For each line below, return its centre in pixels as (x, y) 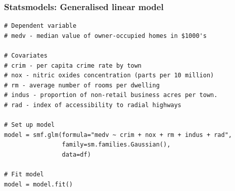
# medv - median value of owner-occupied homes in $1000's (105, 36)
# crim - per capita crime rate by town (73, 65)
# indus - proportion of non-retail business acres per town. (111, 95)
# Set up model (30, 125)
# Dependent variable (40, 26)
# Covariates (26, 56)
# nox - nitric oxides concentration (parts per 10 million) (109, 76)
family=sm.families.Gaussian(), (116, 145)
